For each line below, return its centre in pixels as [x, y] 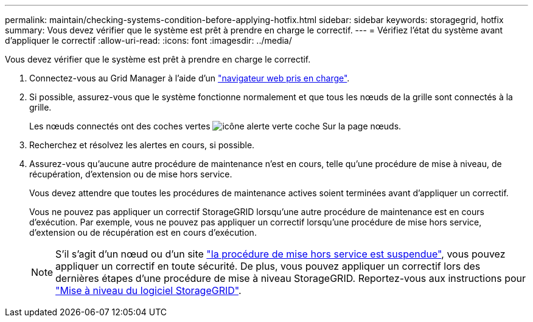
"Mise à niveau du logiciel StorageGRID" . [148, 290]
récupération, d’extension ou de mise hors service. [131, 174]
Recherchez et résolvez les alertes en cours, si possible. [142, 145]
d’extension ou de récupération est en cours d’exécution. [143, 232]
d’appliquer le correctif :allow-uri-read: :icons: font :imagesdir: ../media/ [148, 40]
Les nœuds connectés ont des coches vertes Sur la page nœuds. [215, 126]
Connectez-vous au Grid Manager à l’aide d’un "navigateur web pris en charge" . [190, 78]
